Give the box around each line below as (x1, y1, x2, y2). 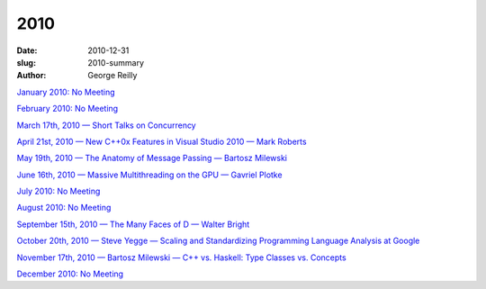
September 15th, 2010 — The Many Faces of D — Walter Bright (16, 219, 250, 230)
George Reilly (87, 70, 138, 81)
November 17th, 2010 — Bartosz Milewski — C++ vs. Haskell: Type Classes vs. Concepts (16, 252, 346, 263)
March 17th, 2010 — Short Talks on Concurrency (16, 120, 197, 131)
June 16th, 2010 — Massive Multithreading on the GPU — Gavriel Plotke (16, 169, 283, 180)
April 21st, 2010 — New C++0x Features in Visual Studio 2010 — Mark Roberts (16, 136, 307, 147)
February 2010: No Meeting (16, 104, 119, 114)
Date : (16, 45, 38, 56)
